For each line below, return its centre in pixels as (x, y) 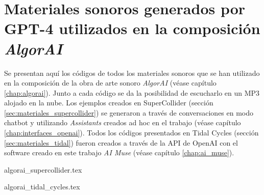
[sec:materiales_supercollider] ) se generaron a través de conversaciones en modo (129, 112)
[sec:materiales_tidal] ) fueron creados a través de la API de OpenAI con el (121, 142)
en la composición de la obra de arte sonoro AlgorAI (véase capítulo (110, 83)
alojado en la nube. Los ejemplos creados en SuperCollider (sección (109, 103)
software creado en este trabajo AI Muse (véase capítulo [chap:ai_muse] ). (119, 152)
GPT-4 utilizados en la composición (132, 28)
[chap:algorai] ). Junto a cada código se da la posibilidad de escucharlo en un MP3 (132, 92)
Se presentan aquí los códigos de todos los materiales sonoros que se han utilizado (132, 73)
